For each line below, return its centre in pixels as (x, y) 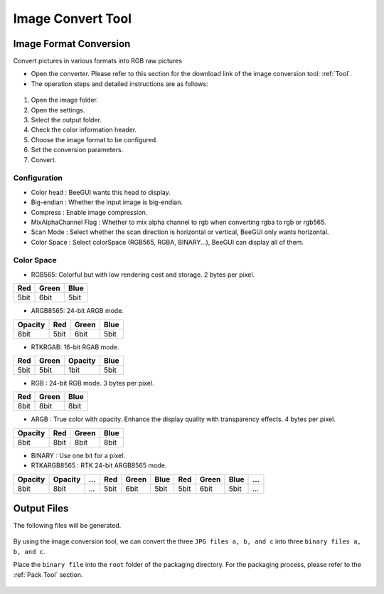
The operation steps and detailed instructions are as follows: (119, 84)
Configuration (38, 178)
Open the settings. (58, 110)
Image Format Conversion (72, 44)
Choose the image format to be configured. (94, 139)
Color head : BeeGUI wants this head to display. (101, 192)
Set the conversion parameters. (77, 150)
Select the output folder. (66, 120)
